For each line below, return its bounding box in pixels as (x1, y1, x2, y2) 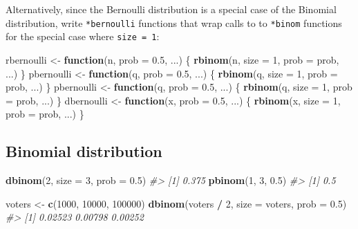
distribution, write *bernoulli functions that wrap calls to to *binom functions (6, 15, 342, 30)
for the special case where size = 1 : (6, 29, 160, 44)
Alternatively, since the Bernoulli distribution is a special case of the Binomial (6, 2, 337, 16)
